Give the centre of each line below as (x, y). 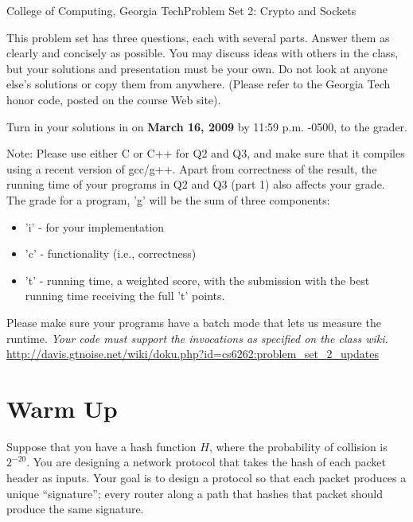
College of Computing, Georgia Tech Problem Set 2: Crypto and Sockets (181, 10)
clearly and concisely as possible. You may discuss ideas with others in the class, (203, 53)
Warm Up (62, 408)
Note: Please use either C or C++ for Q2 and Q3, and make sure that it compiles (206, 153)
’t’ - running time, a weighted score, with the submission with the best (197, 280)
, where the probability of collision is (298, 446)
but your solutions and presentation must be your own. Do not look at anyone (197, 68)
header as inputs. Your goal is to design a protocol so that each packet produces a (206, 477)
